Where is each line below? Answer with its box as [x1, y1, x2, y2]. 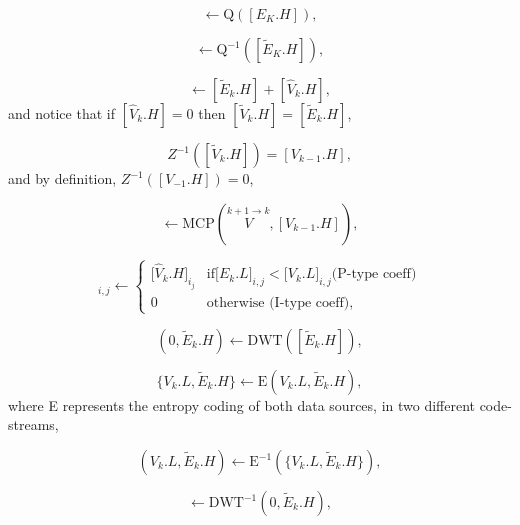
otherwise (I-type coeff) [206, 295, 350, 310]
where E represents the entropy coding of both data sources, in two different [8, 394, 475, 415]
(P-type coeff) [331, 267, 417, 282]
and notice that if [8, 103, 115, 123]
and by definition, [8, 168, 117, 188]
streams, [8, 414, 59, 435]
